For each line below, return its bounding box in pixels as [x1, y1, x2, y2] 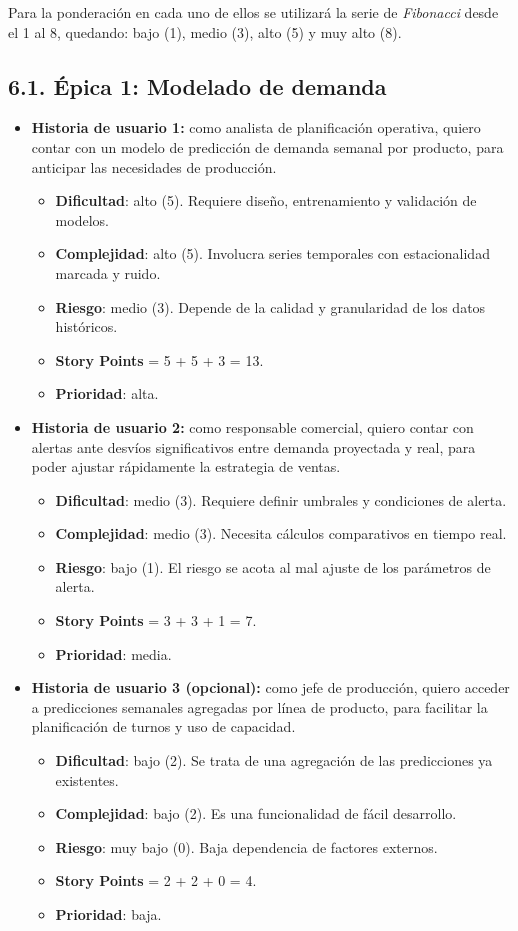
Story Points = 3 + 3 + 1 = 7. [55, 610, 257, 631]
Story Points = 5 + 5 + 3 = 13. [55, 349, 264, 370]
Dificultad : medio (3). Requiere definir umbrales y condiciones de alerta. [55, 489, 507, 510]
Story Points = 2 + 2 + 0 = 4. [55, 870, 257, 891]
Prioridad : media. [55, 643, 172, 664]
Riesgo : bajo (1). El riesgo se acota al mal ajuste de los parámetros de [55, 556, 491, 577]
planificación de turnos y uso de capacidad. [31, 716, 296, 737]
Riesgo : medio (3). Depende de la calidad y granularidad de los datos [55, 296, 486, 317]
